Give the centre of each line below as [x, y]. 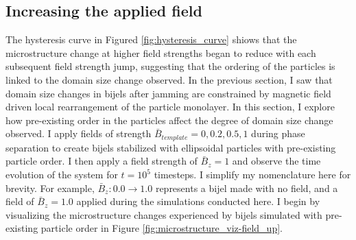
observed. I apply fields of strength [79, 133]
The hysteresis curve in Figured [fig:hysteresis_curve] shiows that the [151, 39]
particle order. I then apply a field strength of [102, 161]
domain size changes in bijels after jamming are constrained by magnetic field [168, 93]
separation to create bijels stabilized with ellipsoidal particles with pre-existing [171, 147]
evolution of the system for [62, 174]
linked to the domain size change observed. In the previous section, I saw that [169, 79]
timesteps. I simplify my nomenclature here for [252, 174]
